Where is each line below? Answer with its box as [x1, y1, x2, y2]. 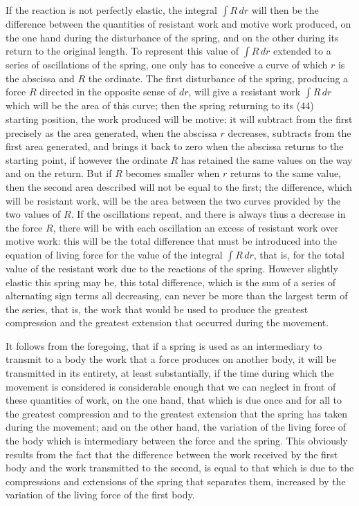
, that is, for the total [253, 247, 344, 261]
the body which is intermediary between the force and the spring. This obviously [6, 433, 348, 448]
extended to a [273, 44, 331, 58]
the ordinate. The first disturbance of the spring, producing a [88, 71, 349, 85]
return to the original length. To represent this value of [6, 44, 239, 58]
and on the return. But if [6, 166, 112, 180]
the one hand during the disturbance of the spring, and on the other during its [6, 30, 339, 44]
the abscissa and [6, 71, 75, 85]
